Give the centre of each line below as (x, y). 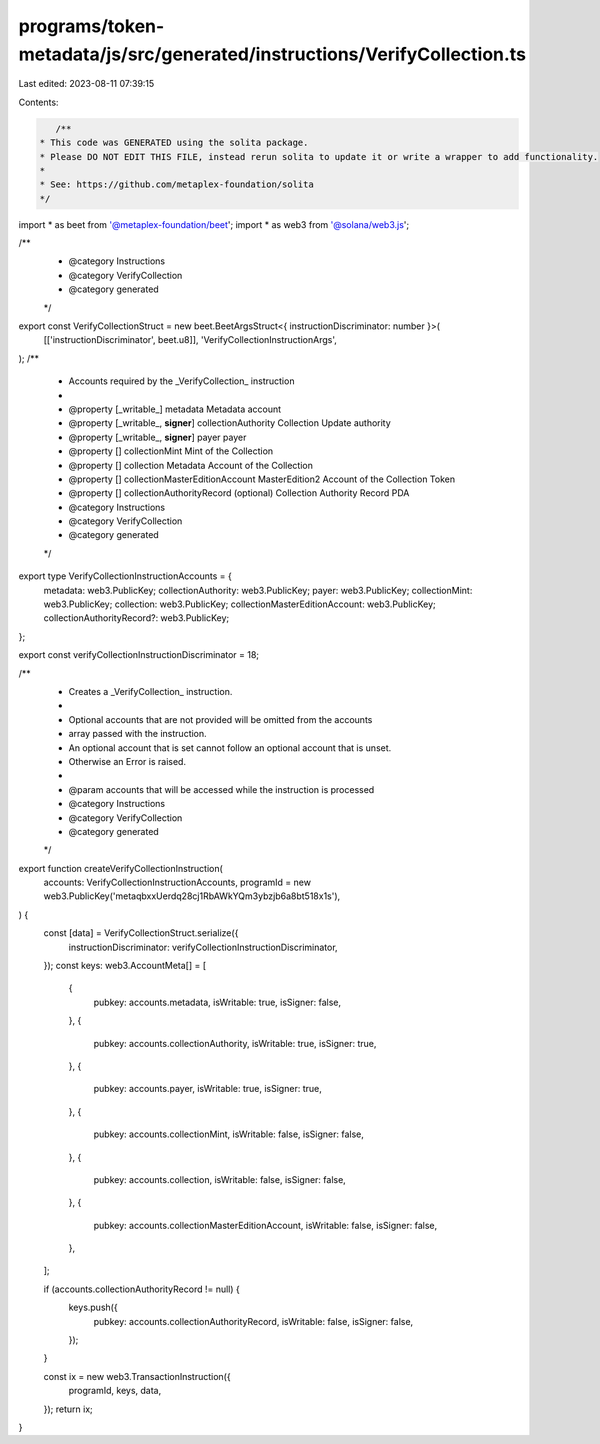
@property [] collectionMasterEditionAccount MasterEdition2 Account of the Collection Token (262, 479)
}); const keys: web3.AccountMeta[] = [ (125, 966)
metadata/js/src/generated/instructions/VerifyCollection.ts (272, 54)
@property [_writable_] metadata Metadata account (175, 409)
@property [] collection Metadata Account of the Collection (191, 465)
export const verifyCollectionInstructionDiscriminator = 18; (139, 655)
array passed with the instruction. (137, 734)
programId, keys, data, (115, 1391)
